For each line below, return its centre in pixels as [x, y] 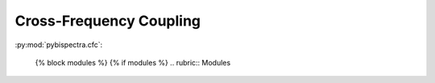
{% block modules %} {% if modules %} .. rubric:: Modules [133, 62]
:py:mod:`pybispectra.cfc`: [59, 45]
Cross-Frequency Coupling [108, 21]
